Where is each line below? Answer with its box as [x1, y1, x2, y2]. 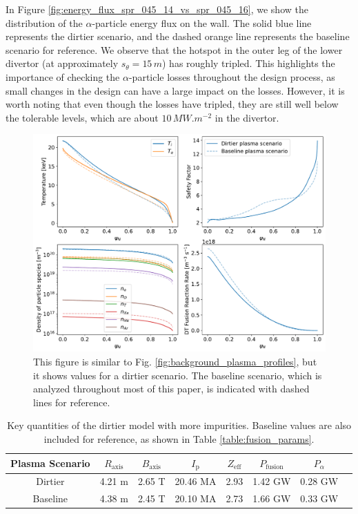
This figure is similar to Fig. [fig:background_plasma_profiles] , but [33, 354, 317, 369]
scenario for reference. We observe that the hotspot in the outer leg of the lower [6, 42, 343, 57]
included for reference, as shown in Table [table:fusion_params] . [43, 432, 315, 446]
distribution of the [6, 15, 83, 30]
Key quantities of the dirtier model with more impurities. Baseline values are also [7, 418, 352, 432]
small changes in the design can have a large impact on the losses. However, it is [6, 83, 345, 97]
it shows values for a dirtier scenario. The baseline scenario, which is [33, 368, 322, 382]
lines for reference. [33, 394, 110, 409]
